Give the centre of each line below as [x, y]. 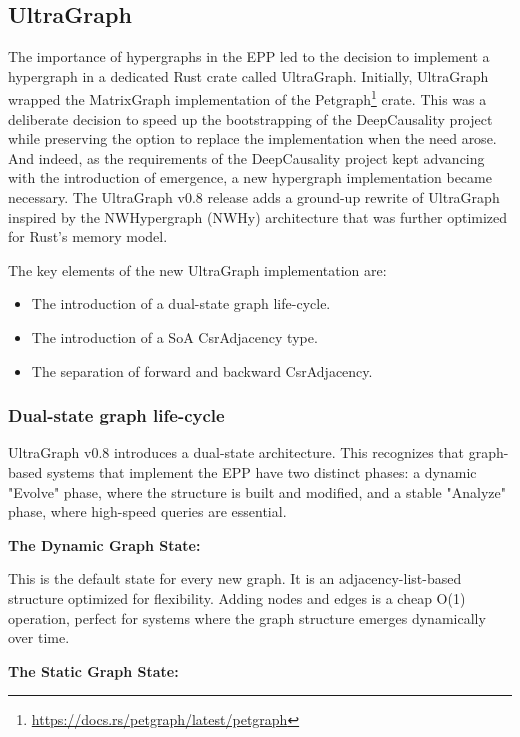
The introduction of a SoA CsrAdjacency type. [174, 336]
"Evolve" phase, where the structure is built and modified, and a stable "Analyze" [257, 491]
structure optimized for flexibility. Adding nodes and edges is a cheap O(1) [237, 597]
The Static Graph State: [93, 670]
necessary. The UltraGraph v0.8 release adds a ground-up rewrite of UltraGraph [254, 197]
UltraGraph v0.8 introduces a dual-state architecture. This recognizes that [236, 452]
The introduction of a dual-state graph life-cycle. [181, 303]
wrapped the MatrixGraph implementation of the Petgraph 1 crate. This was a [247, 98]
